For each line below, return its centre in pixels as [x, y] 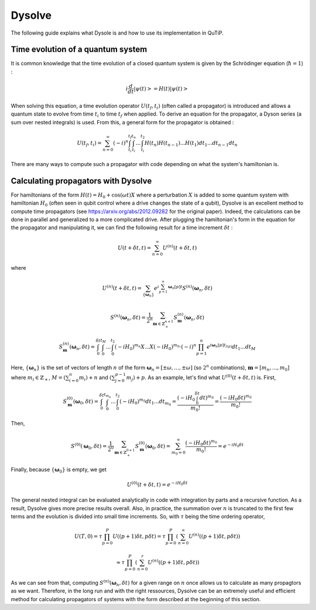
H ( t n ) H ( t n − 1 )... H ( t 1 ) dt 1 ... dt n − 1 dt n [191, 144]
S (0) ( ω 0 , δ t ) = [89, 446]
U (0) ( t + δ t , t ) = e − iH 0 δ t [157, 484]
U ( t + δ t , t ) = [134, 248]
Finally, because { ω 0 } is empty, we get [59, 470]
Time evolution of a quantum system [79, 50]
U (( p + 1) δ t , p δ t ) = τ [139, 536]
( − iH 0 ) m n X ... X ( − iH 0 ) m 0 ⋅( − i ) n [155, 347]
